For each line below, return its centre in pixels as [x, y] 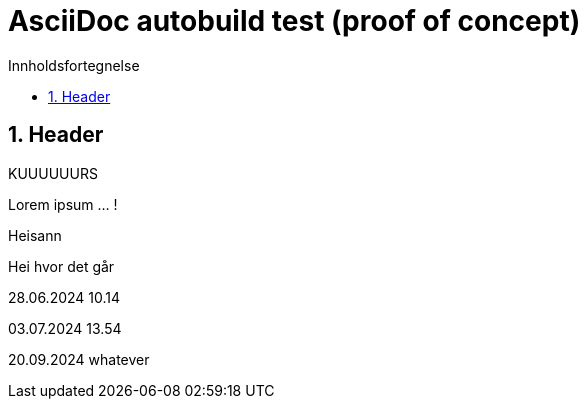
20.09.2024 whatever [79, 359]
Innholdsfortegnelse [74, 65]
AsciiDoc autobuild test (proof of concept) [294, 21]
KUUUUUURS [53, 173]
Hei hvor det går [61, 266]
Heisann [35, 235]
